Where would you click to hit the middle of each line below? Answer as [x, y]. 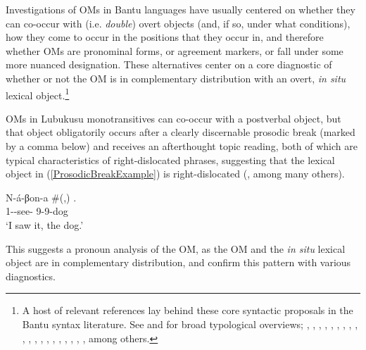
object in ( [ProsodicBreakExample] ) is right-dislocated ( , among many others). [175, 174]
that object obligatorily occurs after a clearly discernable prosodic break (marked [181, 132]
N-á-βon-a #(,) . [41, 197]
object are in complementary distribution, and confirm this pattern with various [178, 262]
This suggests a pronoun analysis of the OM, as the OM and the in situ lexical [176, 248]
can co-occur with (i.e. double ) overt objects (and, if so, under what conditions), [178, 23]
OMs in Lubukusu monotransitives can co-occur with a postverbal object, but [173, 118]
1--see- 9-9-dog [37, 211]
